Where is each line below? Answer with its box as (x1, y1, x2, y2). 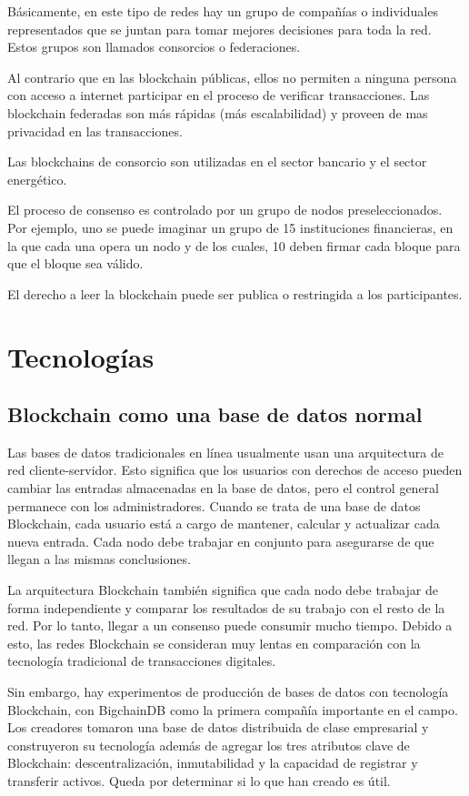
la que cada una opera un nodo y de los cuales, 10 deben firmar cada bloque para (7, 236, 461, 255)
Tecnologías (7, 338, 155, 375)
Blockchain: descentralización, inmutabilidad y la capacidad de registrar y (7, 753, 418, 772)
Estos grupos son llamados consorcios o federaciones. (7, 37, 301, 56)
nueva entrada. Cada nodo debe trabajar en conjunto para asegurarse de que (7, 531, 434, 550)
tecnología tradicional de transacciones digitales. (7, 651, 276, 670)
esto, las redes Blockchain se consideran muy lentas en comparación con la (7, 633, 421, 652)
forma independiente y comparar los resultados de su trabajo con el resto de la (7, 598, 445, 617)
